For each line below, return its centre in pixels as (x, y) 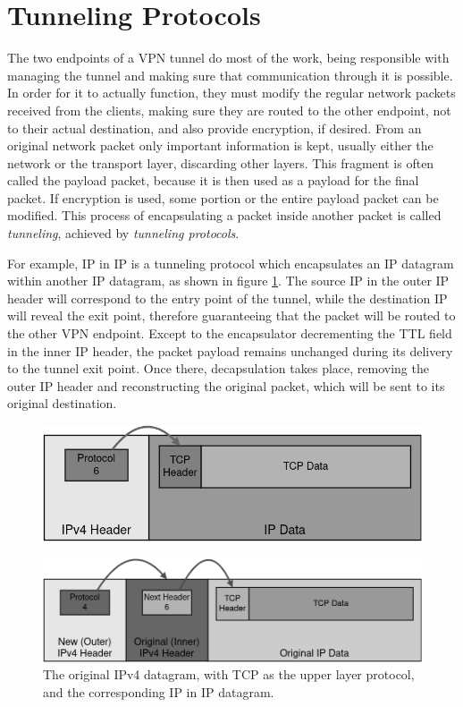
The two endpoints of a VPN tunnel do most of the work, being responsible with (228, 58)
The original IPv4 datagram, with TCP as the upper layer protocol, (229, 674)
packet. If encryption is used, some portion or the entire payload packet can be (223, 197)
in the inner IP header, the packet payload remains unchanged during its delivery (230, 350)
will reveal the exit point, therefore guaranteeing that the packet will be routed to (231, 315)
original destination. (62, 403)
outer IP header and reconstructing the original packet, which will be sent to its (226, 385)
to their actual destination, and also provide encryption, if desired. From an (215, 128)
